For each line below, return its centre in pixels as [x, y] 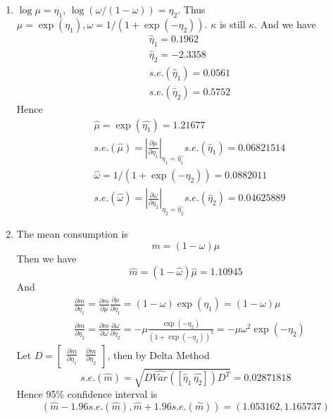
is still [232, 24]
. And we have [285, 24]
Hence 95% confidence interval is [87, 394]
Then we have [46, 258]
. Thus [191, 9]
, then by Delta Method [158, 354]
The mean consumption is [72, 234]
